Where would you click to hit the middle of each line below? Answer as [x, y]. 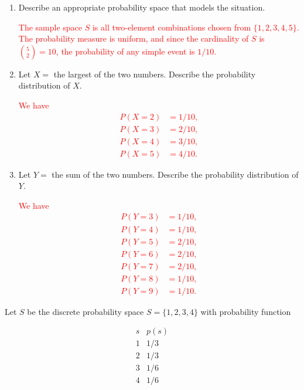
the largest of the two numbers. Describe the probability [155, 74]
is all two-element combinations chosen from [172, 27]
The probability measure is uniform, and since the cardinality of [134, 38]
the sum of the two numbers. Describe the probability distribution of [175, 174]
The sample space [50, 27]
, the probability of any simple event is [125, 51]
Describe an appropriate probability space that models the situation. [142, 7]
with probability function [246, 311]
